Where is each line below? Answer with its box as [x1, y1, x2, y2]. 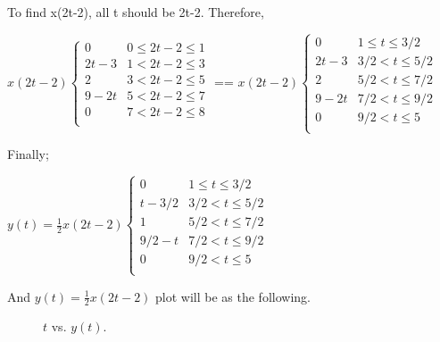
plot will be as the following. [155, 287, 311, 305]
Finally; [7, 145, 49, 163]
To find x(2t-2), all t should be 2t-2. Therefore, [7, 3, 264, 21]
